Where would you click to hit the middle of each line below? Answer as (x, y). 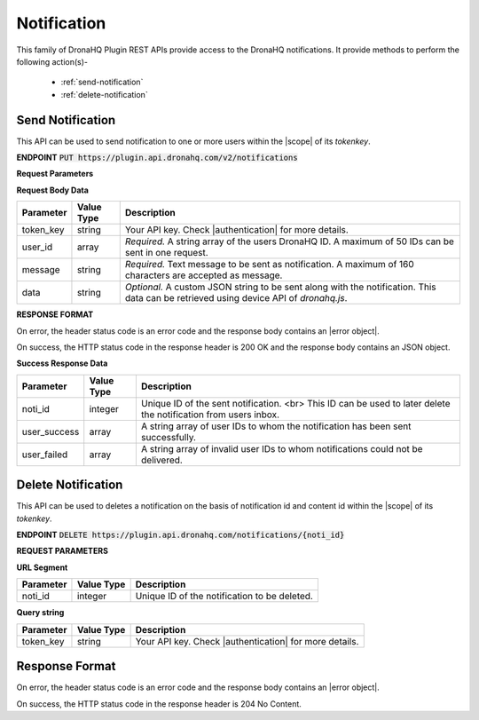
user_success (51, 431)
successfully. (169, 437)
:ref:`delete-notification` (104, 94)
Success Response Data (62, 363)
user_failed (45, 455)
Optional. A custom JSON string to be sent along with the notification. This (280, 287)
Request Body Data (52, 190)
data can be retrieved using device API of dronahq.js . (236, 298)
